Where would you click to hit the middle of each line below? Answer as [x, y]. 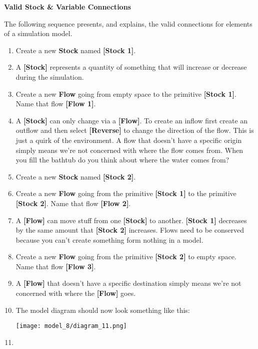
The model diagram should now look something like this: [103, 310]
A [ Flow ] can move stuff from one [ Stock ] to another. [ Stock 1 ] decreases [131, 220]
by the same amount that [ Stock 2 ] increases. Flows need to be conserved [130, 230]
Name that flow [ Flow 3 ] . [56, 266]
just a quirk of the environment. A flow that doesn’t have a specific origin [129, 140]
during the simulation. [50, 76]
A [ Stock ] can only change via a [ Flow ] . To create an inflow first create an [132, 120]
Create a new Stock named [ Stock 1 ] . [76, 50]
